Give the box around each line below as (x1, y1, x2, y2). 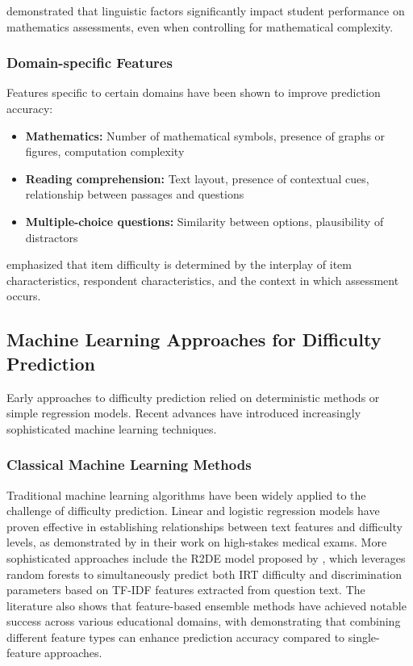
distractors (25, 228, 78, 245)
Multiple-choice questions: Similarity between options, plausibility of (25, 212, 384, 229)
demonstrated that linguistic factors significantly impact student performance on (6, 2, 405, 19)
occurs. (6, 287, 41, 304)
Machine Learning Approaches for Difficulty (6, 327, 382, 352)
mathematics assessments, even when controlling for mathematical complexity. (6, 18, 394, 35)
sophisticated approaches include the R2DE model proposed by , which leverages (6, 549, 406, 566)
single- (348, 628, 380, 645)
